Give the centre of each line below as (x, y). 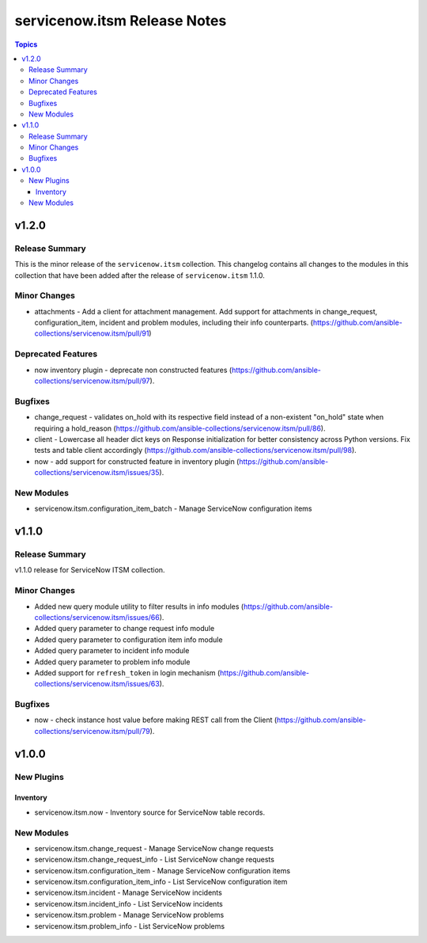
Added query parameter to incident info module (112, 651)
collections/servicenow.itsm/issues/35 (97, 473)
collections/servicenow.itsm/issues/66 (97, 617)
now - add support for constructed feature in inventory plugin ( (137, 461)
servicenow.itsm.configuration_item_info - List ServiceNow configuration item (161, 882)
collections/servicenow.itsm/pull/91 (92, 333)
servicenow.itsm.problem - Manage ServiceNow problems (129, 915)
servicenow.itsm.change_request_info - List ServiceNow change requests (154, 860)
